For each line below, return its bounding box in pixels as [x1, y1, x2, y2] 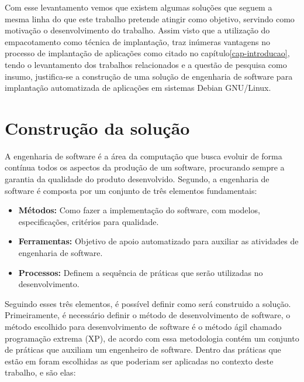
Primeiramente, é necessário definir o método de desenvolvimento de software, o [5, 309, 291, 321]
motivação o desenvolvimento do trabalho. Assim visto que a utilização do [5, 24, 270, 36]
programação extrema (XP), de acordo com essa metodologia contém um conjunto [5, 332, 299, 344]
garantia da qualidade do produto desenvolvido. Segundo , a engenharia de [5, 173, 270, 185]
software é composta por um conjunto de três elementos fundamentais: [5, 184, 257, 196]
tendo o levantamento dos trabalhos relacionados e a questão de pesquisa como [5, 58, 287, 70]
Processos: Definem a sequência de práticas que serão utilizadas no [18, 266, 263, 278]
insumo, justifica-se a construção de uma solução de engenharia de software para [5, 70, 293, 82]
